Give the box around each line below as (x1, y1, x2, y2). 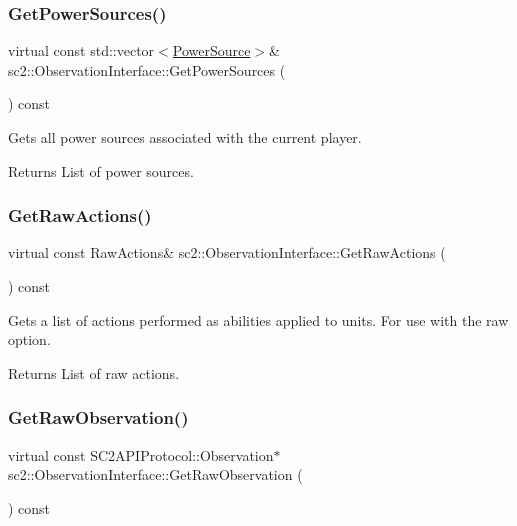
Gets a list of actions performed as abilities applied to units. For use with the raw (8, 309, 509, 330)
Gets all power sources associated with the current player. (8, 127, 362, 147)
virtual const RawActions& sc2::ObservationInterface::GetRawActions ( (8, 242, 446, 263)
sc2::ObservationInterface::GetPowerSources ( (8, 59, 286, 80)
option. (8, 329, 51, 350)
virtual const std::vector (8, 40, 155, 61)
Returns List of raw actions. (8, 362, 180, 383)
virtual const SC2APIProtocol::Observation (8, 444, 274, 465)
